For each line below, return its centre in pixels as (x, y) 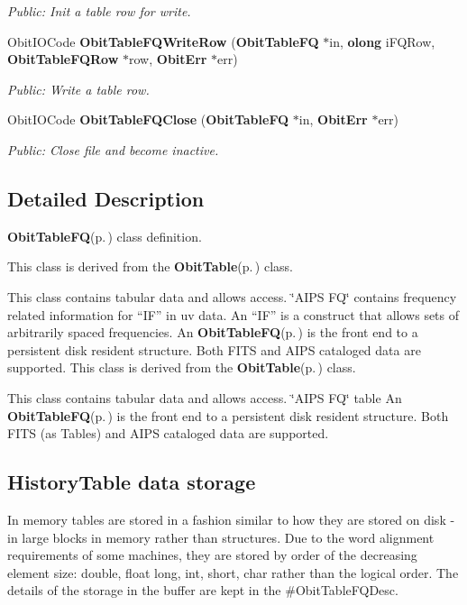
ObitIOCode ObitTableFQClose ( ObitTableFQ (148, 119)
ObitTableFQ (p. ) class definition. (105, 236)
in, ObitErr (333, 119)
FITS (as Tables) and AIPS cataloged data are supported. (168, 433)
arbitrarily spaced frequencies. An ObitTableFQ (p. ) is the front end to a (213, 332)
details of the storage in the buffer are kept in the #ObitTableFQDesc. (203, 590)
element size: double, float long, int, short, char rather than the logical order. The (233, 572)
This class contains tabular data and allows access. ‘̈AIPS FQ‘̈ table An (205, 397)
